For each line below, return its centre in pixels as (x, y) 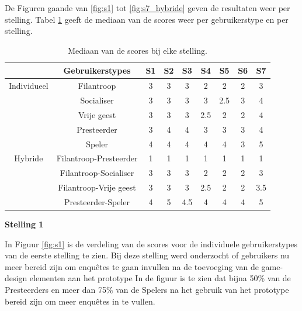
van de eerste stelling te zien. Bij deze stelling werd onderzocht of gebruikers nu (147, 255)
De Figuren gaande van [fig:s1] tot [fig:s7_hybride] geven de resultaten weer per (147, 8)
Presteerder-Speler (97, 201)
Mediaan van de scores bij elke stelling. (138, 50)
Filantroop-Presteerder (97, 158)
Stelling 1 (24, 224)
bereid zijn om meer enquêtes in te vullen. (80, 301)
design (16, 278)
